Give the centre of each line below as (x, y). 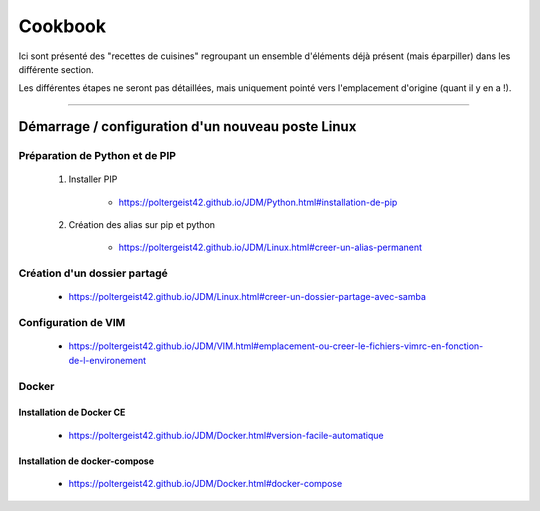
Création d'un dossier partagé (93, 273)
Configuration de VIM (72, 323)
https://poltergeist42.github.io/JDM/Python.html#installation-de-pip (258, 202)
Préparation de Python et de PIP (97, 156)
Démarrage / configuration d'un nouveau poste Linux (187, 126)
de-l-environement (107, 360)
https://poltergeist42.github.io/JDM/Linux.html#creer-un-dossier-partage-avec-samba (247, 297)
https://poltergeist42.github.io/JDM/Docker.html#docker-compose (205, 484)
